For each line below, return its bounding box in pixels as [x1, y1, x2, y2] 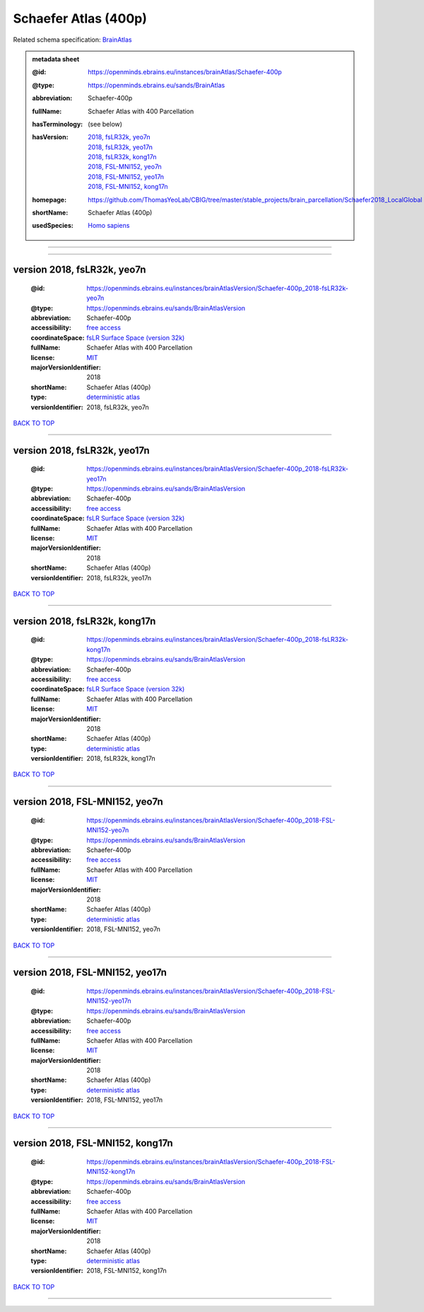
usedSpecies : [32, 221, 73, 230]
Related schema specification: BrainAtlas [13, 35, 132, 44]
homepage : [32, 195, 67, 204]
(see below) [88, 120, 123, 128]
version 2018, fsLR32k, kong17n [13, 615, 156, 627]
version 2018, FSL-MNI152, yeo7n [13, 796, 164, 808]
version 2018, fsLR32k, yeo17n [13, 444, 150, 456]
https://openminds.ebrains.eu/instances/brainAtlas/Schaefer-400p [88, 68, 282, 76]
